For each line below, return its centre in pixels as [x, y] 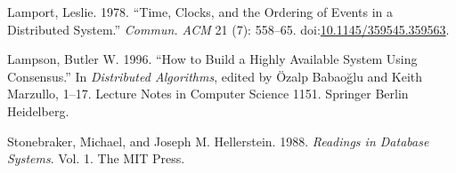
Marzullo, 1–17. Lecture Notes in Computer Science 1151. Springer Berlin [208, 94]
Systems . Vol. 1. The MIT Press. [96, 158]
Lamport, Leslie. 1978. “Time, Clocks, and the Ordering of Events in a [200, 12]
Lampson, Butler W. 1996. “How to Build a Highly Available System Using [212, 59]
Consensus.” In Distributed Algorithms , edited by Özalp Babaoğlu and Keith [215, 76]
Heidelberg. [38, 110]
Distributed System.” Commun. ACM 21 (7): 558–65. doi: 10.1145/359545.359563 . [228, 29]
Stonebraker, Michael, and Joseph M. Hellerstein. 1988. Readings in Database [218, 141]
